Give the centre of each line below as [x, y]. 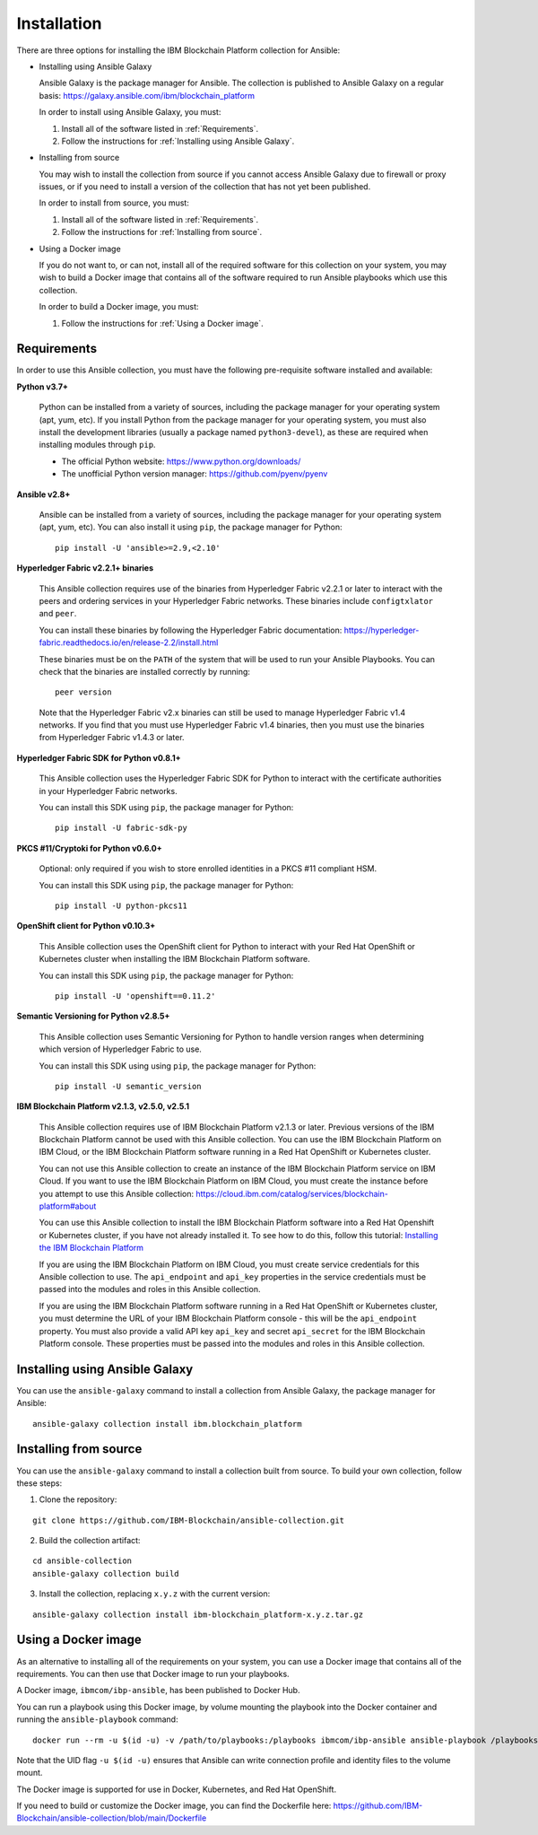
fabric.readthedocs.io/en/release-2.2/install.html [129, 642]
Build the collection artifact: [90, 1541]
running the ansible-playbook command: [97, 1719]
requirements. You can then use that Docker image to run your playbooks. [153, 1673]
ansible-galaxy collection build [106, 1573]
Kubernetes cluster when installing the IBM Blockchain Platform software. [174, 959]
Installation [59, 23]
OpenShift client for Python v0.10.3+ [86, 926]
